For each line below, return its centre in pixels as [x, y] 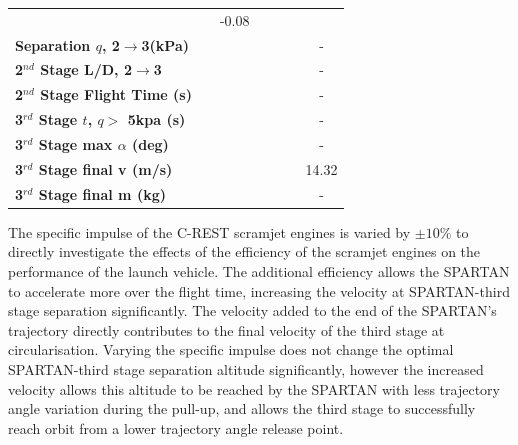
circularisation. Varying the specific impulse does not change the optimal [231, 349]
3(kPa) [165, 44]
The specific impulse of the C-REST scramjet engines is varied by [209, 231]
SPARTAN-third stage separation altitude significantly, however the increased [246, 368]
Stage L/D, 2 [86, 69]
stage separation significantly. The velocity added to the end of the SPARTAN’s [252, 310]
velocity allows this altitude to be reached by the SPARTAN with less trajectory [254, 388]
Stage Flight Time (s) [116, 94]
